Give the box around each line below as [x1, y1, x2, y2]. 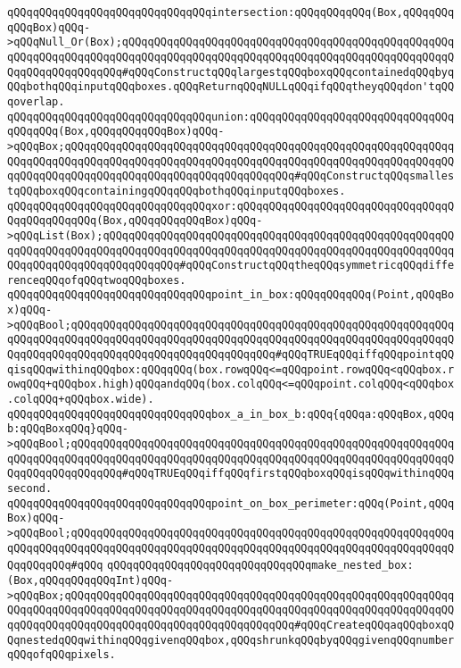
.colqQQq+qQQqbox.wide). [7, 393, 154, 406]
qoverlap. [7, 95, 65, 108]
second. [7, 482, 53, 495]
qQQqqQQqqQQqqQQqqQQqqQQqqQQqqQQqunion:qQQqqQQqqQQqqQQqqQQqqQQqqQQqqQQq [7, 110, 455, 123]
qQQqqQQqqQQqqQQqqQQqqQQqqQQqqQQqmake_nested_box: [107, 559, 414, 572]
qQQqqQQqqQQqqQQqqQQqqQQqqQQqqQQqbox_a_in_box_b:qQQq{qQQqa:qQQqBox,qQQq [7, 407, 455, 421]
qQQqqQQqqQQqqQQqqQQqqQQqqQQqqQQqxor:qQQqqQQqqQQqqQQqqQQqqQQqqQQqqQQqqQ [7, 199, 455, 213]
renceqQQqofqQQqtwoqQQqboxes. [7, 273, 186, 287]
